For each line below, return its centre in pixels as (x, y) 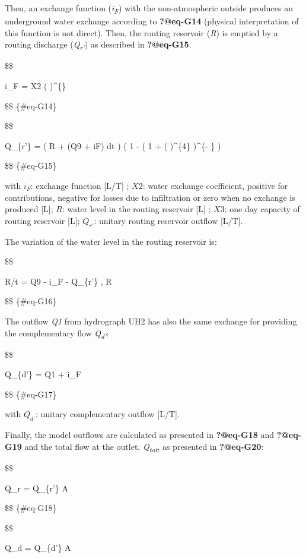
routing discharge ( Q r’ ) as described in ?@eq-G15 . (98, 45)
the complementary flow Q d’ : (57, 333)
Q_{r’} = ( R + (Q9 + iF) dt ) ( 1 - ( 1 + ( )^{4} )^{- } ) (113, 145)
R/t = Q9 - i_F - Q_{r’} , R (58, 281)
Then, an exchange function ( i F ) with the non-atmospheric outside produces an (149, 9)
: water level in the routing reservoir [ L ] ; (136, 209)
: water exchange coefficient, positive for (215, 185)
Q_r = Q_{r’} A (37, 488)
